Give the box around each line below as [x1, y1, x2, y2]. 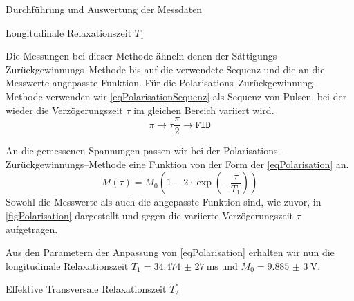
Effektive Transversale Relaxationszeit [6, 282, 167, 296]
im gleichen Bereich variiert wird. [133, 102, 274, 117]
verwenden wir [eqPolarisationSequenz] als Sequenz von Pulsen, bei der [46, 89, 347, 103]
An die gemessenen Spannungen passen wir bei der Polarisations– [6, 143, 283, 158]
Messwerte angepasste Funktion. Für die [6, 75, 176, 90]
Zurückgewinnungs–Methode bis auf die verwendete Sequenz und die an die [6, 62, 325, 76]
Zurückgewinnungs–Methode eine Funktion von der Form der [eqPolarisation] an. [6, 156, 349, 171]
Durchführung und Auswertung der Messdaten [6, 2, 203, 16]
